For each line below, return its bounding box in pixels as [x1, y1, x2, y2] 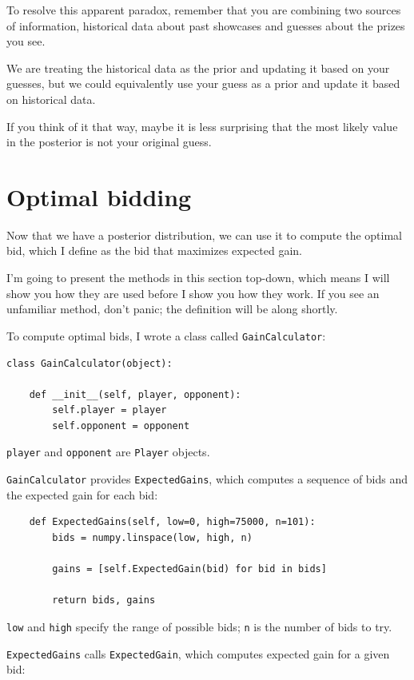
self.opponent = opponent [52, 420, 190, 431]
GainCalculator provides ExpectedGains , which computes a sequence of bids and [6, 471, 408, 487]
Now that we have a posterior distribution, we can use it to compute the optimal [6, 226, 402, 243]
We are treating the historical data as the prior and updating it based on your [6, 59, 390, 76]
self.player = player [52, 404, 167, 416]
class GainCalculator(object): [6, 357, 173, 369]
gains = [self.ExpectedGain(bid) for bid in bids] [52, 563, 327, 575]
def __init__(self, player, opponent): [29, 388, 241, 400]
